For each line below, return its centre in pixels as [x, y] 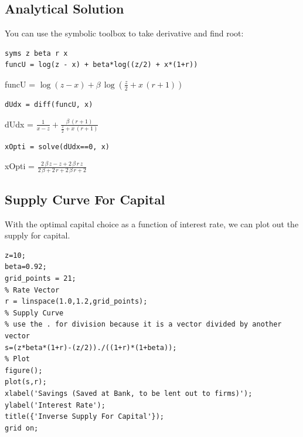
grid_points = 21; [40, 279]
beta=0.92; [26, 267]
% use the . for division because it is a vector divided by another [143, 325]
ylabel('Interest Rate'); [55, 405]
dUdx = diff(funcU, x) [49, 104]
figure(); [24, 370]
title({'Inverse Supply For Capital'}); [85, 417]
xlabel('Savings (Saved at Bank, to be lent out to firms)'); [129, 394]
